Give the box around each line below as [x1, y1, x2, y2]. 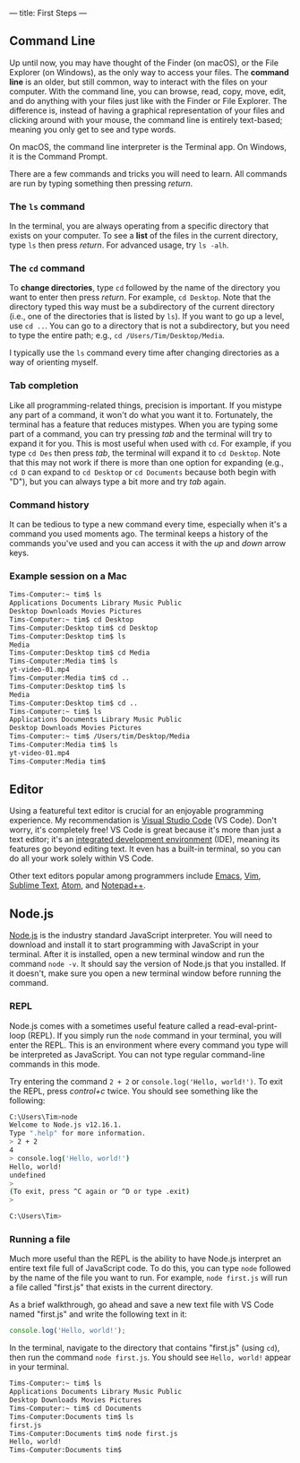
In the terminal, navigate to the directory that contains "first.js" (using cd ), [9, 1343, 280, 1354]
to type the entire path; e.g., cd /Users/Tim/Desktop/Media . [9, 330, 226, 341]
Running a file [9, 1233, 71, 1246]
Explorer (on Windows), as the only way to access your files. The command [9, 66, 289, 77]
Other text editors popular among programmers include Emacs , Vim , [9, 870, 261, 882]
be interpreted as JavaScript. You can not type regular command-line [9, 1049, 266, 1059]
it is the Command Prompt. [9, 151, 108, 161]
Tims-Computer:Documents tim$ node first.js [9, 1429, 178, 1438]
